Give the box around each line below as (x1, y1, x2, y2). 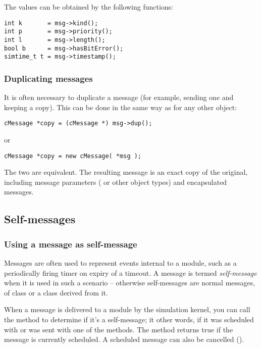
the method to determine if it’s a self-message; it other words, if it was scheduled (4, 314, 254, 324)
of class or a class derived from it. (4, 287, 108, 297)
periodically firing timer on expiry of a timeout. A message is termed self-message (4, 267, 257, 278)
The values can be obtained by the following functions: (4, 2, 174, 12)
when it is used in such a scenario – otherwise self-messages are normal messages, (4, 277, 255, 288)
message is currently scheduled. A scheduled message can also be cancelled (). (4, 334, 244, 344)
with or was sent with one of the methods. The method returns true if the (4, 324, 233, 334)
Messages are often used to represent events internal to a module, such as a (4, 257, 237, 268)
